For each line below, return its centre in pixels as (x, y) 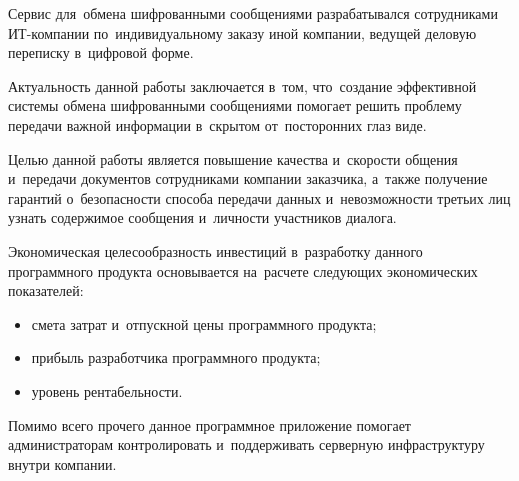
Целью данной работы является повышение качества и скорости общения (233, 158)
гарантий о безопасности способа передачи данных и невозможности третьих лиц (259, 197)
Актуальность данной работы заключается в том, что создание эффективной (242, 85)
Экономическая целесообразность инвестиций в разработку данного (215, 250)
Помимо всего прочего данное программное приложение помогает (209, 424)
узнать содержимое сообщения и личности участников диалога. (202, 217)
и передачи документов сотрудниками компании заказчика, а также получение (248, 178)
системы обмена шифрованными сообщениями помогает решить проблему (235, 105)
